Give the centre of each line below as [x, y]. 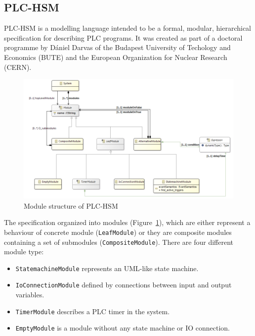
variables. [30, 295]
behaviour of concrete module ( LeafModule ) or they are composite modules [118, 232]
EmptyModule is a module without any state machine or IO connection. [123, 328]
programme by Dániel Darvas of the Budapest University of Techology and [117, 47]
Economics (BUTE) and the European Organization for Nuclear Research [116, 57]
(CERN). [18, 67]
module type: [24, 252]
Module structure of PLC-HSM [71, 205]
